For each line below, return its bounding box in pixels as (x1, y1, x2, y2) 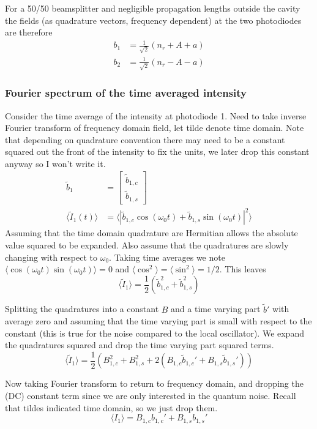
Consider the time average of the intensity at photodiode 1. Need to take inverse (5, 109, 307, 122)
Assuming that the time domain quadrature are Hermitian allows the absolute (5, 226, 298, 239)
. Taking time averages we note (109, 250, 225, 263)
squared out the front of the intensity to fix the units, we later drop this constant (5, 145, 310, 158)
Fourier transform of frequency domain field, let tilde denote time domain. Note (5, 121, 304, 134)
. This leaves (219, 263, 266, 275)
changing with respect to (5, 250, 98, 263)
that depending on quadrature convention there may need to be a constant (5, 133, 285, 146)
